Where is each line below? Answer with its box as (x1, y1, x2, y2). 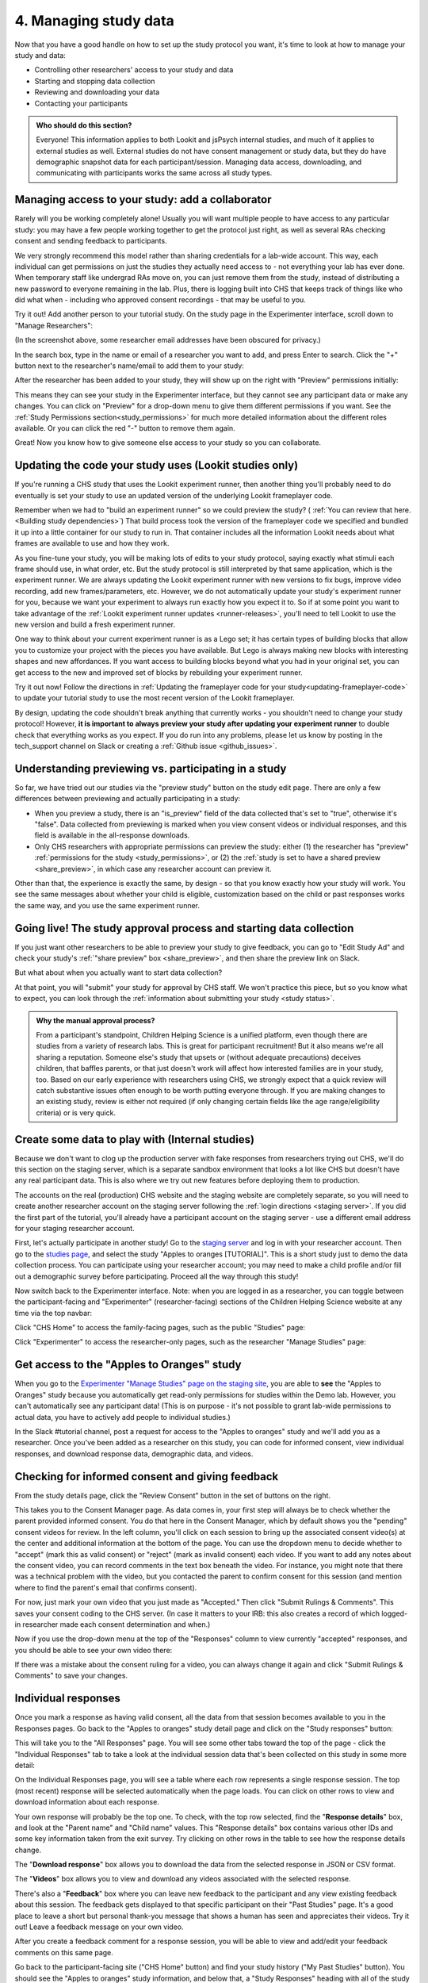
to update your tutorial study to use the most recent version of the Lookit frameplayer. (14, 693, 295, 703)
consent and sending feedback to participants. (14, 236, 167, 246)
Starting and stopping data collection (34, 76, 155, 86)
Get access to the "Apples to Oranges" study (14, 1358, 242, 1371)
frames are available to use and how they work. (14, 539, 170, 548)
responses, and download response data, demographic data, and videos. (14, 1448, 254, 1459)
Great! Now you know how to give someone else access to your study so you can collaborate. (14, 438, 321, 447)
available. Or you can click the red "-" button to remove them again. (14, 424, 235, 432)
